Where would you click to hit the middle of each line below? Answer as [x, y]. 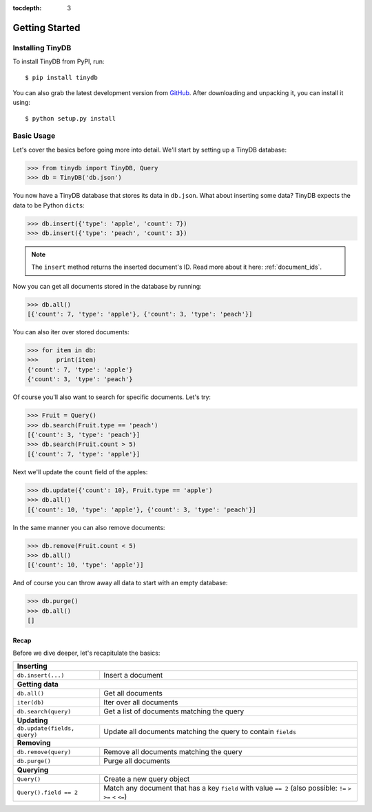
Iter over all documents [141, 702]
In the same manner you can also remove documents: [89, 527]
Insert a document [133, 676]
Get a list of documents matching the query [174, 711]
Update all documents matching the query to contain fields [200, 732]
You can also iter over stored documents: [71, 332]
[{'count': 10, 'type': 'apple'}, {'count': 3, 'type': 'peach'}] [142, 509]
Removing [34, 743]
